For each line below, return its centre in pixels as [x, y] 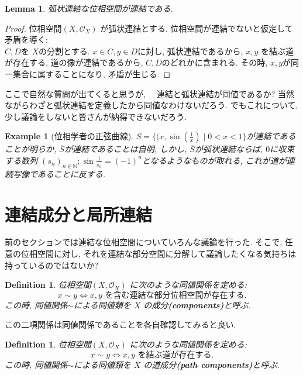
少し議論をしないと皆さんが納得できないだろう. [96, 116]
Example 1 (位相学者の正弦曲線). [69, 136]
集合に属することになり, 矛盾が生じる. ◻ [92, 73]
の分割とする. [64, 51]
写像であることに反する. [59, 173]
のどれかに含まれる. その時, [215, 62]
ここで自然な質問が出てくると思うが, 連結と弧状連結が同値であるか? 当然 [149, 93]
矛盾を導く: [26, 39]
